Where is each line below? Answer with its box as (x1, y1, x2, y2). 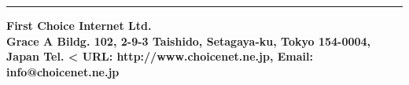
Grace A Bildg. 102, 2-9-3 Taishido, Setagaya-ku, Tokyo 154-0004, (6, 32, 371, 49)
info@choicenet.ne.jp (6, 63, 120, 79)
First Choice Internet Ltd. (6, 17, 152, 33)
